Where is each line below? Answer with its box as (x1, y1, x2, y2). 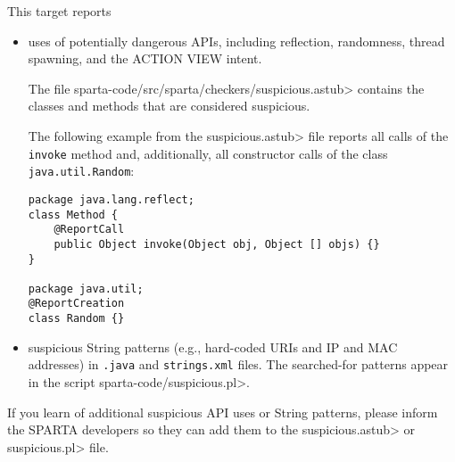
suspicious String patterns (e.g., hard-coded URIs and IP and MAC (28, 337, 398, 356)
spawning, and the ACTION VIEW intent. (28, 49, 262, 68)
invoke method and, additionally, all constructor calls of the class (28, 144, 388, 162)
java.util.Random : (28, 161, 135, 180)
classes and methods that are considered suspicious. (28, 96, 310, 115)
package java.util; (28, 282, 144, 295)
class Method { (28, 208, 119, 221)
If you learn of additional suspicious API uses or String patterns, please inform (7, 402, 438, 421)
